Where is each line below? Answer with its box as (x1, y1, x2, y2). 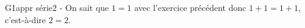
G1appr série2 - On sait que (5, 1, 109, 13)
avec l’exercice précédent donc (134, 1, 246, 13)
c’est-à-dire (5, 13, 46, 26)
